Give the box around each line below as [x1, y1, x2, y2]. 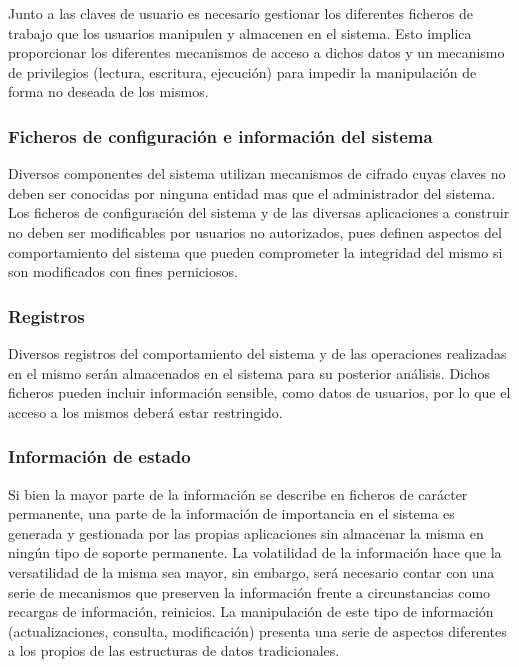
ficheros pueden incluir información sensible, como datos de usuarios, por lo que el [8, 382, 511, 403]
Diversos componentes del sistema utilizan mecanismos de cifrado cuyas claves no [8, 163, 506, 184]
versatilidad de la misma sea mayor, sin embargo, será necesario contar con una [8, 561, 495, 582]
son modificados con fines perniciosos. [8, 261, 238, 282]
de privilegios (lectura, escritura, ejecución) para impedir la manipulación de [8, 61, 477, 82]
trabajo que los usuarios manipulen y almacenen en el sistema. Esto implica [8, 22, 472, 43]
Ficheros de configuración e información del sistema [8, 123, 433, 148]
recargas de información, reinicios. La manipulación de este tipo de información [8, 601, 494, 622]
